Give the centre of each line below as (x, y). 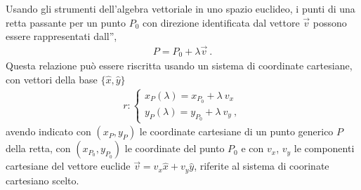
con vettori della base (52, 80)
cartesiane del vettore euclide (68, 166)
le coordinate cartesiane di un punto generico (236, 131)
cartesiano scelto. (42, 180)
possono (330, 22)
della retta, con (38, 148)
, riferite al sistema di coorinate (262, 166)
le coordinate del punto (175, 148)
